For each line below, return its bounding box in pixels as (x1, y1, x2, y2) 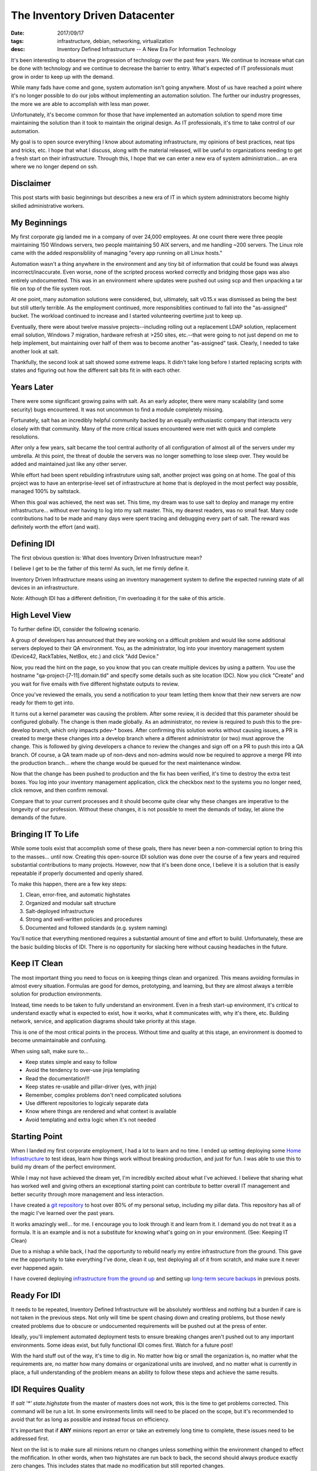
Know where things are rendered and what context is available (25, 1108, 177, 1115)
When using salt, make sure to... (11, 1047, 89, 1054)
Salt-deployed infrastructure (25, 908, 94, 915)
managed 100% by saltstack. (11, 488, 81, 495)
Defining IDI (11, 538, 55, 548)
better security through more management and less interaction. (11, 1190, 164, 1197)
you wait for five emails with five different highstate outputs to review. (11, 680, 180, 687)
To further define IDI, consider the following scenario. (11, 625, 140, 633)
